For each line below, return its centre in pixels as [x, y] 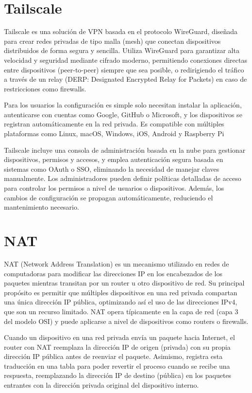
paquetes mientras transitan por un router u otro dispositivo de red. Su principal [124, 283]
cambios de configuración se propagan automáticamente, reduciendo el [109, 197]
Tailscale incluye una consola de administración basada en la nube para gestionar [125, 150]
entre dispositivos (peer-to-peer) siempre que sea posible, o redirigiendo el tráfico [124, 69]
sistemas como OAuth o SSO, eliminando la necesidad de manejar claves [112, 169]
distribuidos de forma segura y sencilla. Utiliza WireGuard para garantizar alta [122, 50]
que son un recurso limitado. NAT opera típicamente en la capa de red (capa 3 [121, 311]
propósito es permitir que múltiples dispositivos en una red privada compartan [121, 292]
